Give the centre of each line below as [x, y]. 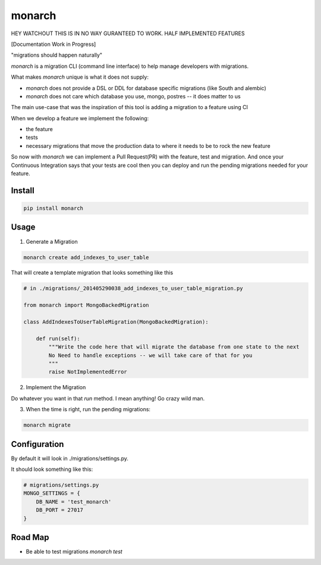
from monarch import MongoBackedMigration [86, 305]
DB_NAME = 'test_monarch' [74, 502]
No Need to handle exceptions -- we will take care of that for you [150, 355]
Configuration [37, 444]
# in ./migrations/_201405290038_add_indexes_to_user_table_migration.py [133, 288]
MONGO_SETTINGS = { [52, 493]
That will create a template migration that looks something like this [92, 273]
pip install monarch [53, 208]
